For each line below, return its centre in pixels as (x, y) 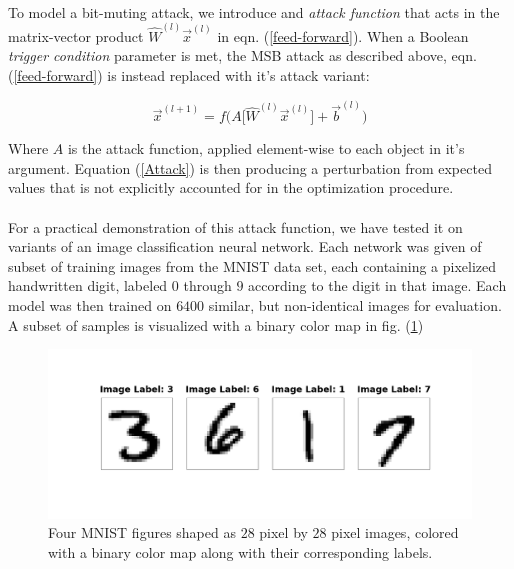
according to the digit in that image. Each (377, 285)
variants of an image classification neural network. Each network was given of (245, 246)
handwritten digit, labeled (88, 285)
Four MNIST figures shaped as (142, 532)
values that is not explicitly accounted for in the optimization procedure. (231, 187)
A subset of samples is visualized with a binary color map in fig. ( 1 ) (216, 324)
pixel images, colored (395, 532)
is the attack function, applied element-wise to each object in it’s (266, 148)
